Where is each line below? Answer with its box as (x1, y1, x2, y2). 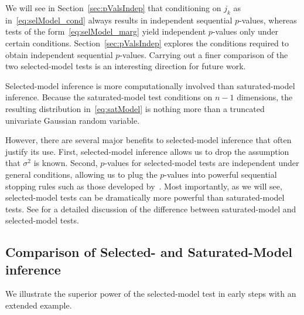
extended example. (5, 299, 72, 311)
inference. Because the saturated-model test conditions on (5, 91, 213, 103)
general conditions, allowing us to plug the (5, 168, 158, 180)
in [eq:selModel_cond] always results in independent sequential (5, 13, 233, 26)
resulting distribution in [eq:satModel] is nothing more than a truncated (5, 102, 265, 114)
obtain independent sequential (5, 48, 113, 60)
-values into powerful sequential (164, 168, 277, 180)
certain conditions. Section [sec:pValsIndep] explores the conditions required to (5, 36, 289, 49)
